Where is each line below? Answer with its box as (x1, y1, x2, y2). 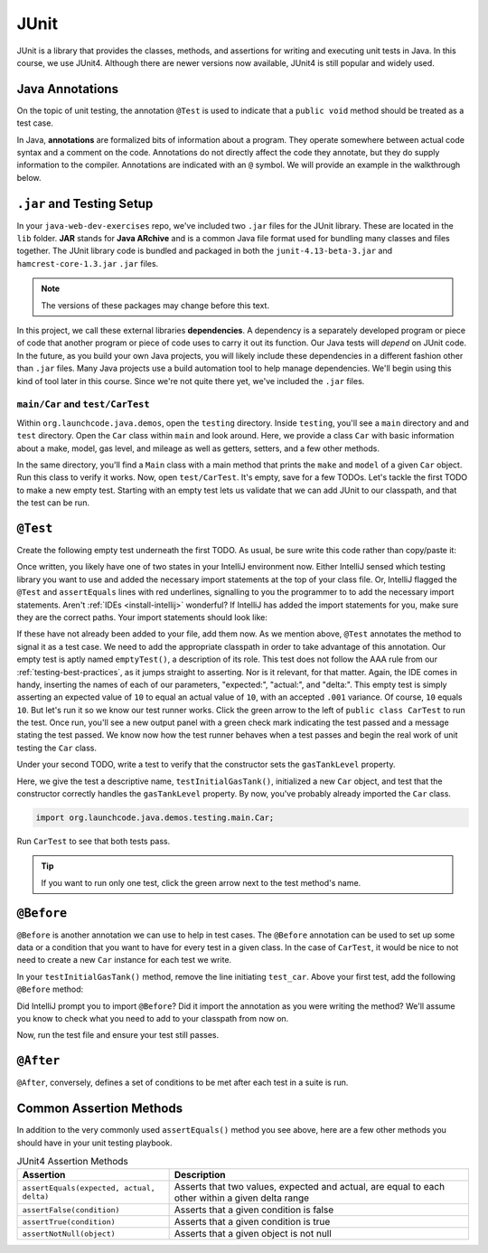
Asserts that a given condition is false (174, 1203, 334, 1216)
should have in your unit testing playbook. (16, 1137, 173, 1148)
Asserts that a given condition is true (174, 1216, 331, 1229)
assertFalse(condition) (22, 1205, 120, 1215)
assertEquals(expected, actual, (22, 1183, 155, 1193)
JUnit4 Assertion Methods (16, 1155, 128, 1168)
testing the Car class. (16, 742, 98, 753)
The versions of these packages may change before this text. (41, 299, 270, 311)
